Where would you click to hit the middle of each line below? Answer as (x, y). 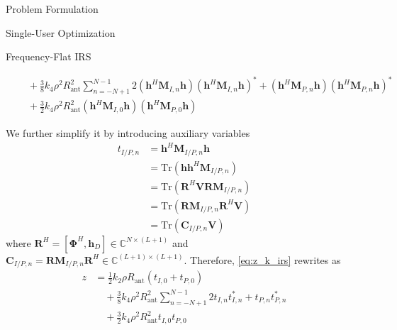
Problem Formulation (52, 9)
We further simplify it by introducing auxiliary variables (128, 133)
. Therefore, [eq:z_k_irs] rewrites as (262, 259)
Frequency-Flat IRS (49, 56)
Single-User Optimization (61, 32)
